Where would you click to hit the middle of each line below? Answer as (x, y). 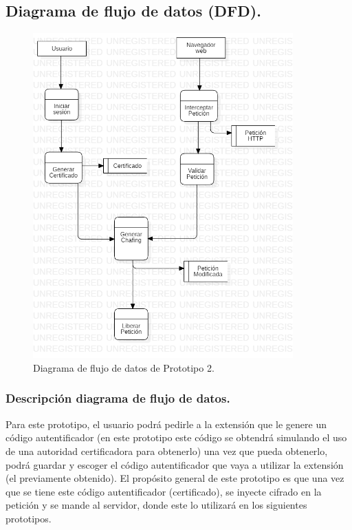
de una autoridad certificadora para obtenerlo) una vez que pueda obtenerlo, (167, 450)
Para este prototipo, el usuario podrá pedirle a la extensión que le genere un (166, 424)
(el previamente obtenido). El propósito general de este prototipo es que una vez (175, 478)
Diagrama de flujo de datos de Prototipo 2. (124, 367)
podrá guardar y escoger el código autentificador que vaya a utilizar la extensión (175, 464)
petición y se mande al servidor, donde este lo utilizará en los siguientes (156, 505)
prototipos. (29, 518)
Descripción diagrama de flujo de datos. (118, 398)
